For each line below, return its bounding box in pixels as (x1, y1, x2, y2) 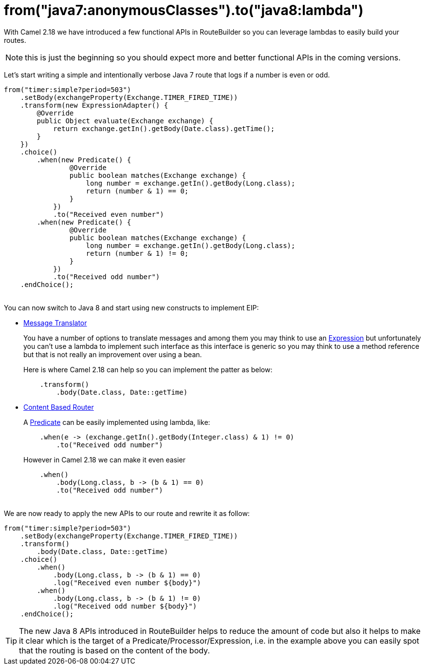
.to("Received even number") (53, 210, 164, 218)
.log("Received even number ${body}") (53, 578, 201, 587)
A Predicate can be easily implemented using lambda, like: (23, 418, 210, 426)
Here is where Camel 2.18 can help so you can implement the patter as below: (23, 365, 273, 374)
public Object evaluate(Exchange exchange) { (37, 116, 213, 125)
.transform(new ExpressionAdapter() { (20, 101, 168, 109)
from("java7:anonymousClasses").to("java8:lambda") (4, 2, 364, 19)
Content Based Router (23, 402, 94, 411)
